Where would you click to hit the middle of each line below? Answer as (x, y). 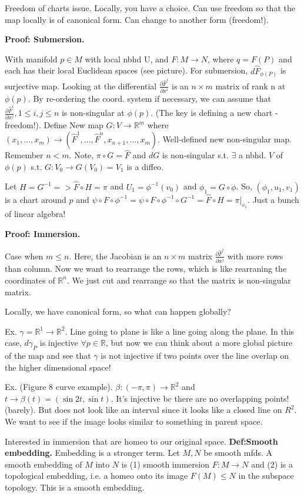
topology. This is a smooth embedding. (75, 487)
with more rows (255, 256)
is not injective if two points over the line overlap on (195, 356)
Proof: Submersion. (45, 39)
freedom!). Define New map (54, 125)
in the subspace (266, 476)
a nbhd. (253, 155)
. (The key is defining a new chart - (214, 113)
